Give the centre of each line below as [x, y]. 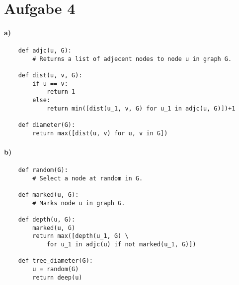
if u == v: [50, 84]
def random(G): [43, 170]
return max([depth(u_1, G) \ [80, 236]
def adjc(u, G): [45, 51]
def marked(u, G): [48, 195]
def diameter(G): [47, 125]
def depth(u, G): [47, 220]
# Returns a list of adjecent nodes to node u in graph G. [132, 59]
